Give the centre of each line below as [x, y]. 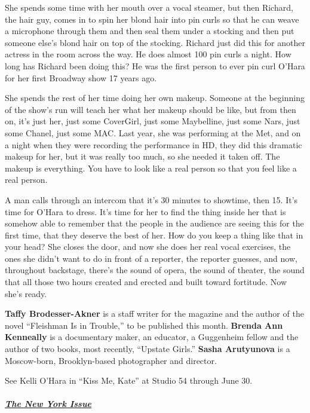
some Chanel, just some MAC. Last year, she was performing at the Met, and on [153, 132]
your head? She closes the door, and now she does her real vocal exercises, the [148, 247]
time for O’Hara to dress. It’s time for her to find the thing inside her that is [145, 211]
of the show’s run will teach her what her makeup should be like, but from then [151, 109]
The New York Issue [48, 404]
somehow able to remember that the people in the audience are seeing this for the [154, 223]
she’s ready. [26, 293]
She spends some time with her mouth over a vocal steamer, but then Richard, [149, 7]
